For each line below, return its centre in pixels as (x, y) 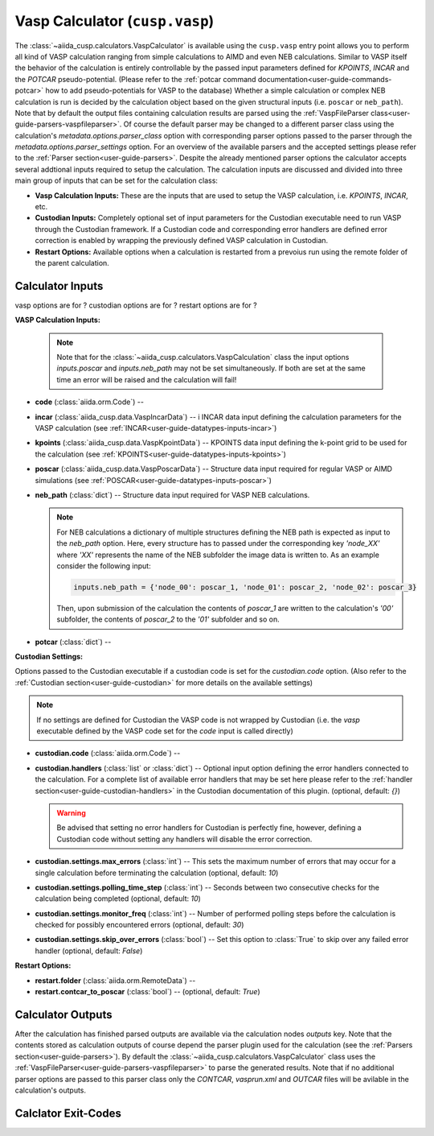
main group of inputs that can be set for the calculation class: (117, 180)
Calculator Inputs (59, 286)
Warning (71, 812)
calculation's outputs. (51, 1090)
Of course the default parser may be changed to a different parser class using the (259, 124)
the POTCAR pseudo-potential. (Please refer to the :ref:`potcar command (135, 79)
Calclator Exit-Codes (68, 1113)
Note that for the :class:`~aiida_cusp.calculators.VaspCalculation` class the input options (203, 357)
